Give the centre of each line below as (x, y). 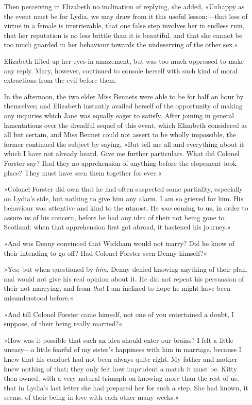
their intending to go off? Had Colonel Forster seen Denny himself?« (106, 253)
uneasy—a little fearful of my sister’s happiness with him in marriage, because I (123, 349)
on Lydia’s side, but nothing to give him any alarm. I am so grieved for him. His (124, 198)
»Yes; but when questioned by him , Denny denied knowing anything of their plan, (126, 269)
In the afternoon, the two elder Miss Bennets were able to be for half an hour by (124, 96)
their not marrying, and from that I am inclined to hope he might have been (117, 288)
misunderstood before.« (39, 298)
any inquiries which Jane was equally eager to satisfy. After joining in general (119, 115)
